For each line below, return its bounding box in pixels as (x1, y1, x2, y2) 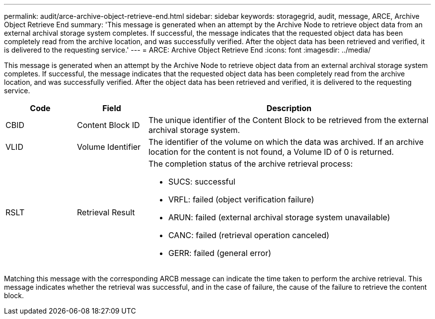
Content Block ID (76, 120, 140, 130)
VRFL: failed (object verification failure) (168, 194, 314, 204)
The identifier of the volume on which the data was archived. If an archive (148, 137, 424, 147)
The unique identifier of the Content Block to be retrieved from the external (148, 115, 429, 125)
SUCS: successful (168, 177, 235, 187)
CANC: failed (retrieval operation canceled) (168, 230, 330, 240)
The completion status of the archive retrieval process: (148, 159, 353, 169)
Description (266, 103, 312, 113)
